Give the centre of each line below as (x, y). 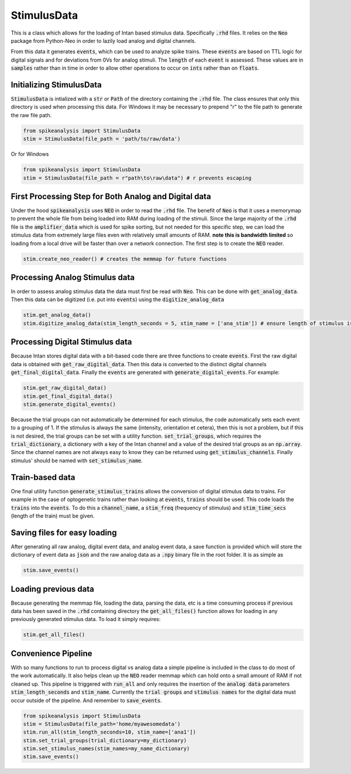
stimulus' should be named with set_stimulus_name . (77, 461)
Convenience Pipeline (52, 653)
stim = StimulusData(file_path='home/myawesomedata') (102, 724)
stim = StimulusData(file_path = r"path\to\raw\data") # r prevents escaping (137, 178)
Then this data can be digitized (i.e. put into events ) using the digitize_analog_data (118, 299)
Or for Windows (30, 154)
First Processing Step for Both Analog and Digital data (111, 196)
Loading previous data (53, 589)
